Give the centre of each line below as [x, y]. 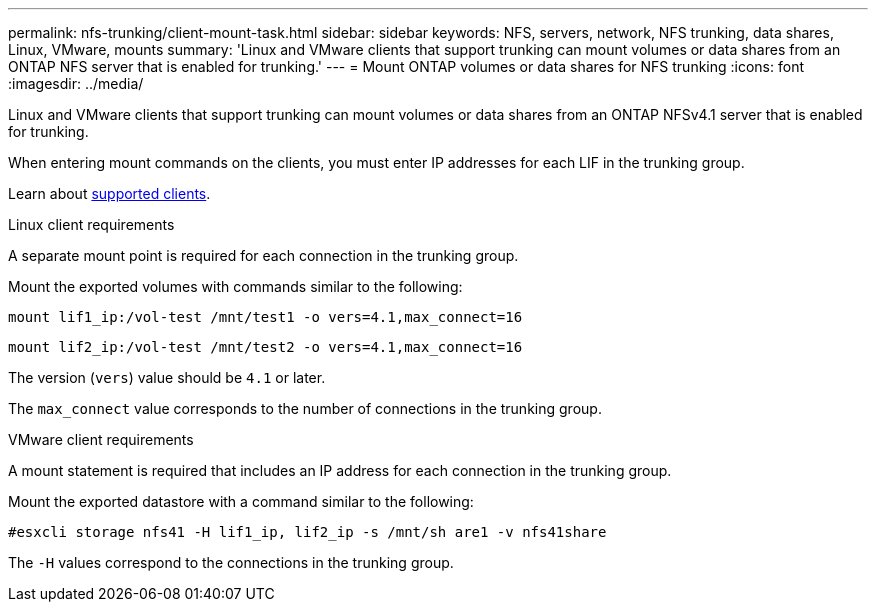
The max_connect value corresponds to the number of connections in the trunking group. [305, 408]
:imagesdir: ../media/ [76, 83]
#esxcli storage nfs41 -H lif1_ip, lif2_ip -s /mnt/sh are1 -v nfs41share [307, 532]
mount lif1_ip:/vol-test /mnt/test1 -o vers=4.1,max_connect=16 [265, 317]
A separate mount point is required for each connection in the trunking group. [263, 255]
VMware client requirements [101, 439]
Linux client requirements [91, 224]
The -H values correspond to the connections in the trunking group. [231, 562]
